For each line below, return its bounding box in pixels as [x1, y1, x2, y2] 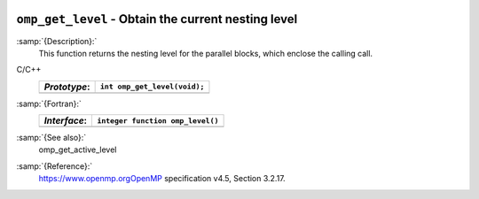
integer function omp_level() [97, 116, 219, 126]
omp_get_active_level [38, 144, 117, 155]
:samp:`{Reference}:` [16, 160, 93, 172]
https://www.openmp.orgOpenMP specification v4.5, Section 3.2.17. [38, 173, 286, 184]
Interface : [43, 115, 88, 127]
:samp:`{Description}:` [16, 35, 98, 46]
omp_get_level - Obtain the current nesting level [16, 11, 298, 27]
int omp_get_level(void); [99, 82, 205, 92]
